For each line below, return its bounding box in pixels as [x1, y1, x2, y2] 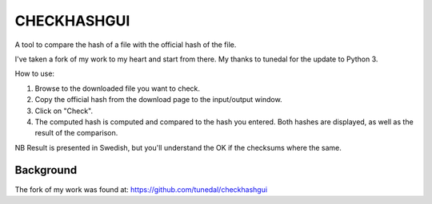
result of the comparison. [34, 128, 118, 138]
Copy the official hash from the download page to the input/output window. [34, 95, 283, 104]
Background [14, 163, 78, 177]
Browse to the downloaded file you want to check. [34, 84, 200, 93]
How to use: [14, 69, 55, 79]
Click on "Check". [34, 106, 94, 116]
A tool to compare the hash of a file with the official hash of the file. [14, 40, 237, 49]
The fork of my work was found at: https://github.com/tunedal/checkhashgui [14, 184, 268, 194]
